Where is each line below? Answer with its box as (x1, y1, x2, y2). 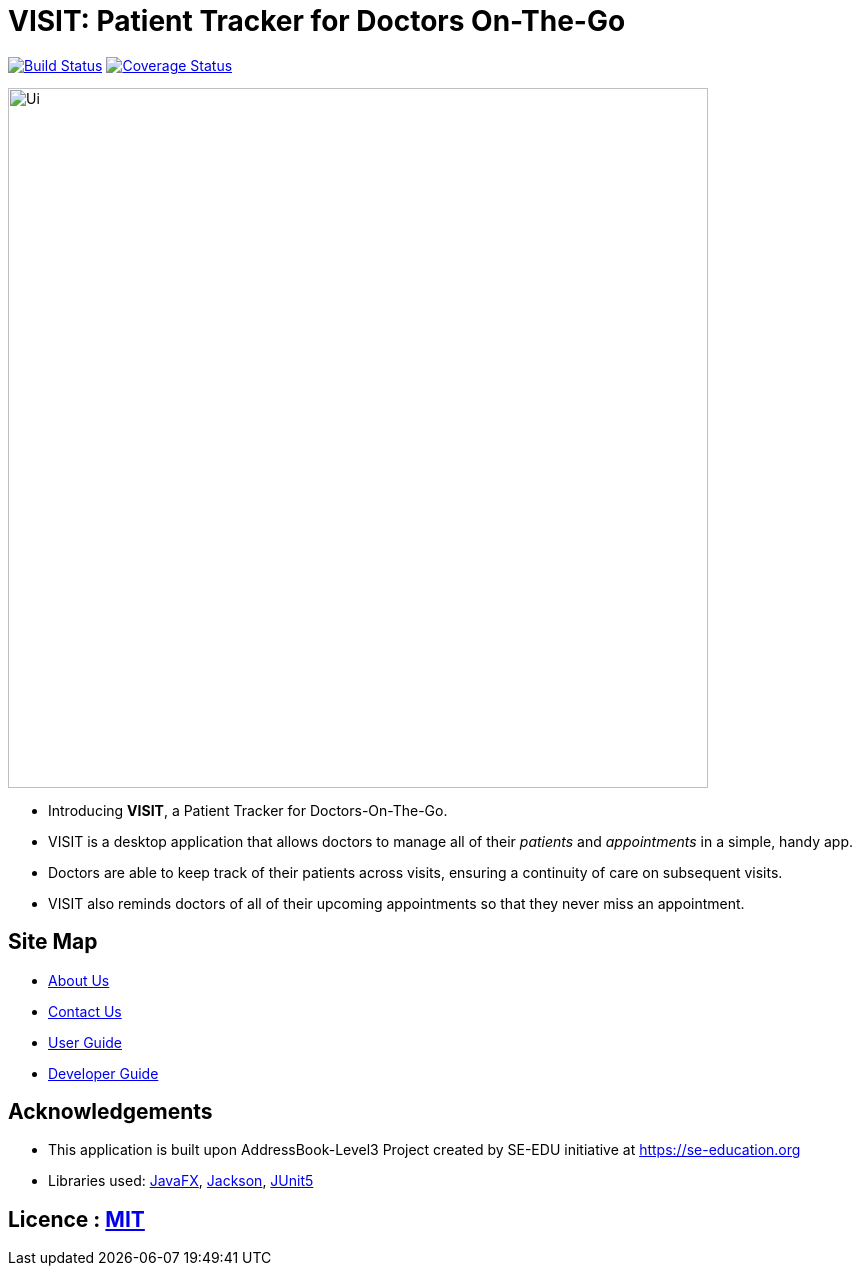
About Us (48, 971, 110, 989)
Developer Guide (48, 1064, 159, 1082)
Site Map (8, 929, 98, 955)
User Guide (48, 1033, 123, 1051)
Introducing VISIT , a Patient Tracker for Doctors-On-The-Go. (48, 801, 448, 819)
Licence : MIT (8, 1206, 145, 1232)
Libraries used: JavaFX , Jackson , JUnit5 (48, 1172, 314, 1190)
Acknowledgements (8, 1099, 213, 1125)
